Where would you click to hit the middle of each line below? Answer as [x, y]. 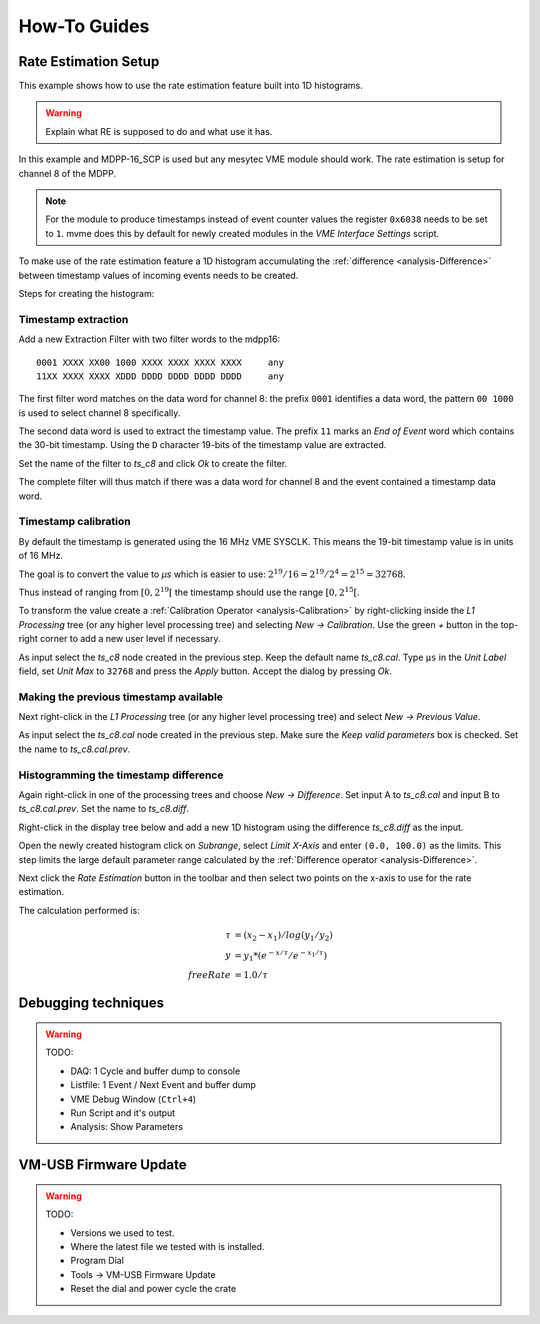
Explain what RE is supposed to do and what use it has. [159, 131]
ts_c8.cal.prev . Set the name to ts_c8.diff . [104, 809]
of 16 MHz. [41, 556]
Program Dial [97, 1261]
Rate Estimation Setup [89, 61]
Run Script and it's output [123, 1113]
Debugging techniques [91, 1003]
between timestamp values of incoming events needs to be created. [158, 275]
